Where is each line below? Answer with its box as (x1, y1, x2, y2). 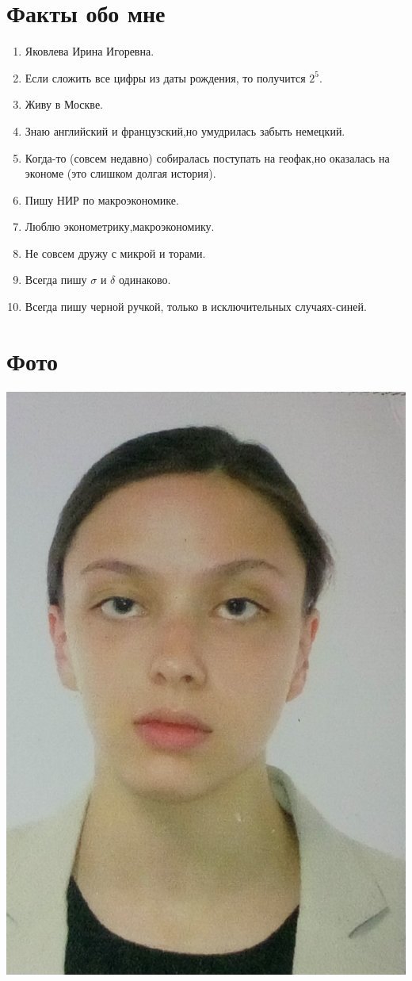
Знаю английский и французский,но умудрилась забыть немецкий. (25, 122, 345, 139)
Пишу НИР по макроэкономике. (25, 191, 179, 208)
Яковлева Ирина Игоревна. (25, 43, 154, 59)
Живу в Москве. (25, 96, 103, 113)
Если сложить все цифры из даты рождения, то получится (25, 69, 306, 86)
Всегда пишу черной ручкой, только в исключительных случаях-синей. (25, 298, 367, 315)
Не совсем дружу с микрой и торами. (25, 244, 206, 261)
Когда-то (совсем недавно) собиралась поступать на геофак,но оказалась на (25, 149, 390, 166)
